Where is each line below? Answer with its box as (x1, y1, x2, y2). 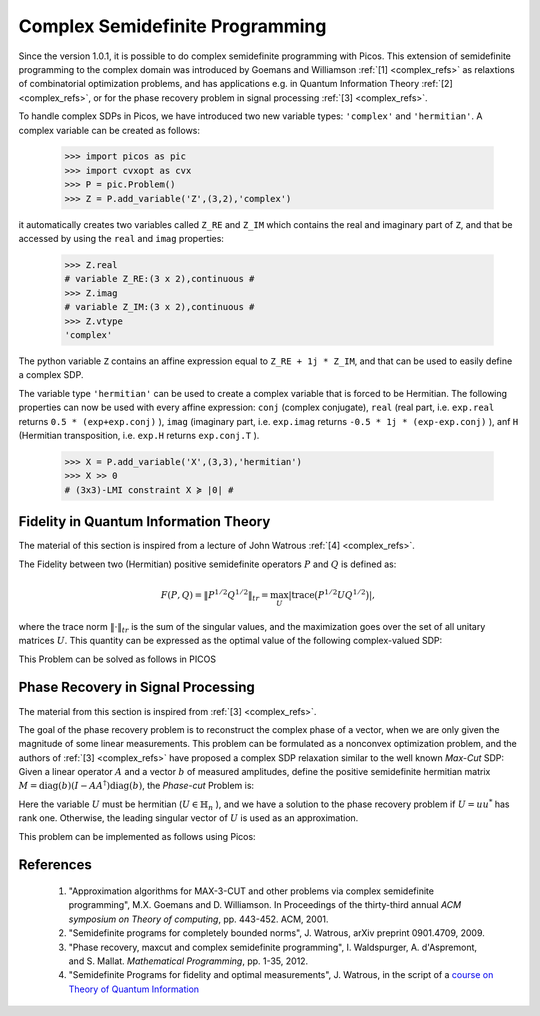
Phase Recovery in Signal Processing (18, 679, 255, 696)
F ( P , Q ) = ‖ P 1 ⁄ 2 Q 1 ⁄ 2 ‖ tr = (160, 588, 269, 603)
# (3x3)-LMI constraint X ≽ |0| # (64, 484, 234, 495)
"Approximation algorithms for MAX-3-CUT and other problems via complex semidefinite (68, 885, 435, 897)
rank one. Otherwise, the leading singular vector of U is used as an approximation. (18, 812, 359, 824)
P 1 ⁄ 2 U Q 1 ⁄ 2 (317, 588, 366, 600)
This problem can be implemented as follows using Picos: (18, 830, 256, 842)
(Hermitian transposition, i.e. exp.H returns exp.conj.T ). (18, 429, 260, 441)
